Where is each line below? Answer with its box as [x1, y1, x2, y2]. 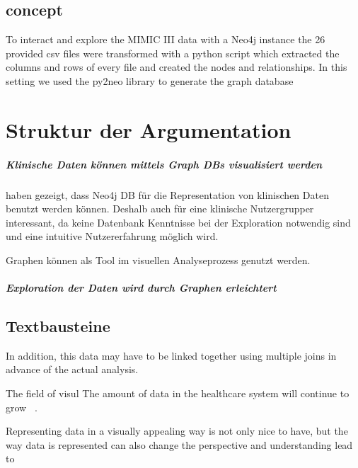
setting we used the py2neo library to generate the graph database [6, 73, 294, 88]
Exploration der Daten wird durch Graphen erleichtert [6, 280, 277, 295]
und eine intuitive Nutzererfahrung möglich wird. [6, 229, 219, 244]
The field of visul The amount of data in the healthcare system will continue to [6, 386, 350, 401]
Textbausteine [6, 315, 110, 337]
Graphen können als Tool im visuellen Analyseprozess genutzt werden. [6, 252, 311, 267]
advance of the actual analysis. [6, 362, 139, 377]
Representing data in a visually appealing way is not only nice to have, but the [6, 423, 348, 438]
